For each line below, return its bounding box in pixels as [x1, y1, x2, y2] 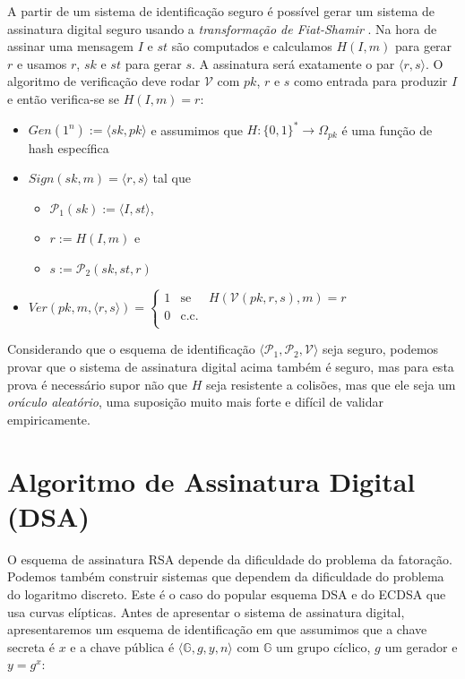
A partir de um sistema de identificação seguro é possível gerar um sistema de [7, 2, 435, 20]
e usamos [16, 54, 67, 73]
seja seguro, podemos [323, 339, 439, 358]
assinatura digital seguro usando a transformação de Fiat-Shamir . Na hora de [7, 19, 437, 38]
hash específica [28, 138, 109, 157]
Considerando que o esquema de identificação [7, 339, 255, 358]
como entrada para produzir [294, 72, 448, 90]
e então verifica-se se [7, 89, 119, 107]
